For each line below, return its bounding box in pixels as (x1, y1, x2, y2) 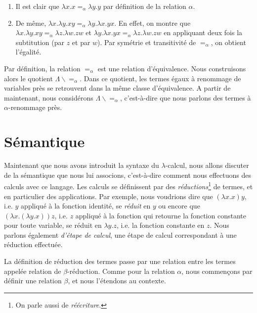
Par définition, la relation (4, 63, 81, 73)
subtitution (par (15, 37, 64, 47)
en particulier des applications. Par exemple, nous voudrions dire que (4, 191, 213, 201)
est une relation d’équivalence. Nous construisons (97, 63, 246, 73)
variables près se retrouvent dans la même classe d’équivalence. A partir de (4, 83, 231, 93)
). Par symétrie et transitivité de (97, 37, 196, 47)
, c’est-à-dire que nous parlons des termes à (120, 92, 251, 103)
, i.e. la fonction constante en (116, 220, 205, 230)
